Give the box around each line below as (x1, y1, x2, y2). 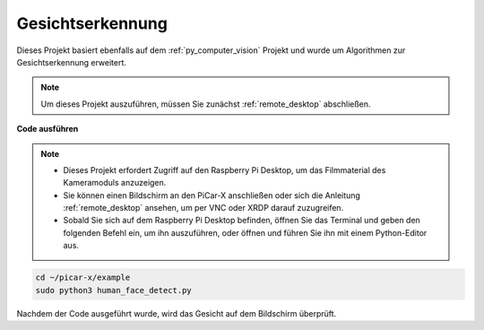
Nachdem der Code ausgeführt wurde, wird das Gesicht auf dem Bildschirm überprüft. (16, 308, 337, 318)
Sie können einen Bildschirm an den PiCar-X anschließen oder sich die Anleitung (63, 189, 360, 201)
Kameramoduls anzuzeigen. (63, 178, 167, 188)
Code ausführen (16, 124, 79, 135)
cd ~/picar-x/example (35, 273, 131, 282)
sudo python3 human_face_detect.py (35, 285, 192, 295)
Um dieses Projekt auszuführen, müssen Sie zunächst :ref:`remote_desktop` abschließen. (40, 99, 371, 109)
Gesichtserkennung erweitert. (16, 56, 127, 67)
